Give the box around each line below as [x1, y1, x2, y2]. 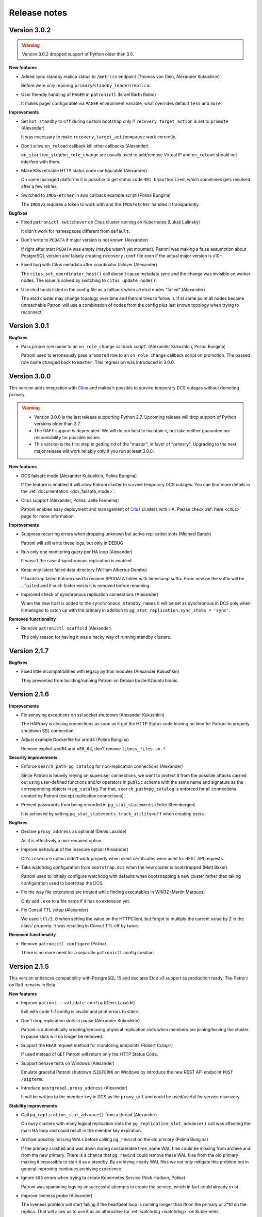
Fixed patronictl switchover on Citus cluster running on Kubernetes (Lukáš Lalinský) [21, 219, 200, 225]
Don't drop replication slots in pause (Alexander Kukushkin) [21, 1017, 140, 1023]
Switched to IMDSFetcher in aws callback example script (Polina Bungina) [21, 192, 171, 198]
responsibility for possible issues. [34, 435, 101, 440]
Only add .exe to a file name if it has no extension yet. [21, 898, 131, 904]
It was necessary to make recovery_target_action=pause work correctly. [21, 134, 177, 140]
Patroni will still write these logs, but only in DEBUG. [21, 540, 125, 546]
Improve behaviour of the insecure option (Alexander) [21, 847, 129, 852]
